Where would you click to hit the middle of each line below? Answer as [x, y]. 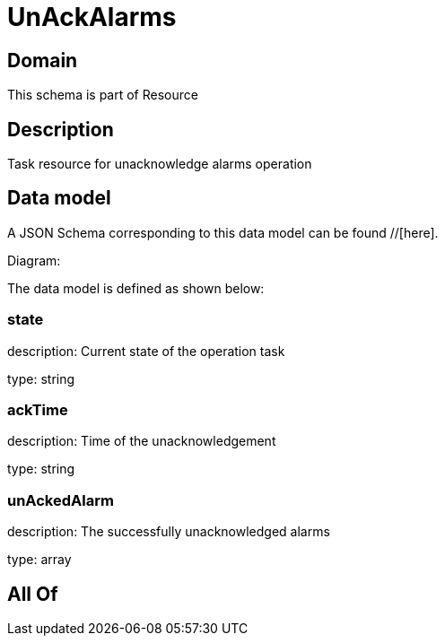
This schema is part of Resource [103, 95]
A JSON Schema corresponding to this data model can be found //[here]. [223, 232]
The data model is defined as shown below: [136, 288]
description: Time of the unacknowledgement [142, 441]
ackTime [38, 409]
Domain [43, 60]
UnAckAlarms [92, 17]
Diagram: [34, 260]
